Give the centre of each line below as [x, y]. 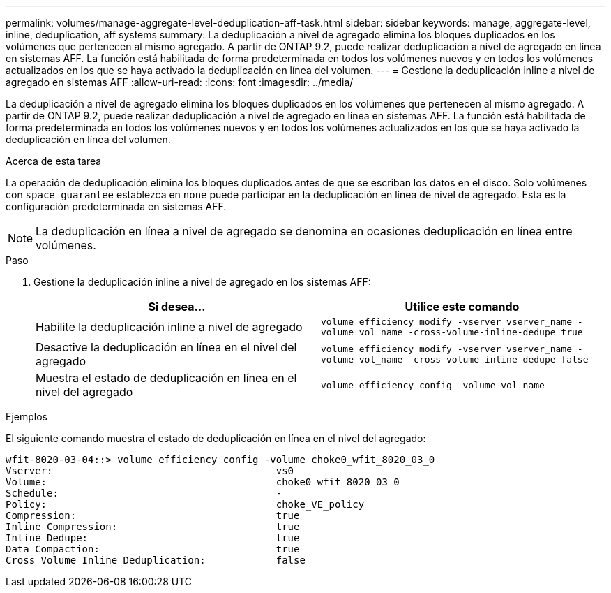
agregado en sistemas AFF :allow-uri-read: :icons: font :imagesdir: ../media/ [180, 82]
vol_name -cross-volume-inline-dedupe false [474, 359]
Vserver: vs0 [150, 471]
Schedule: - [144, 493]
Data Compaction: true [153, 549]
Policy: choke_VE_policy [185, 504]
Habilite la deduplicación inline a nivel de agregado [169, 327]
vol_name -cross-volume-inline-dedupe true [471, 332]
